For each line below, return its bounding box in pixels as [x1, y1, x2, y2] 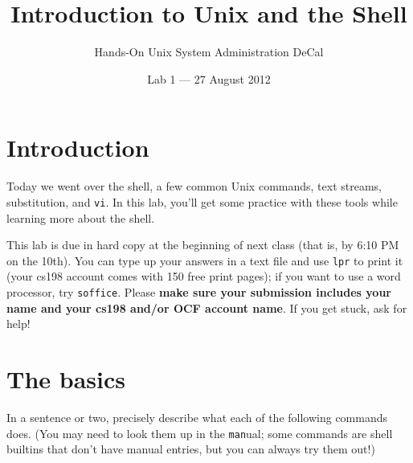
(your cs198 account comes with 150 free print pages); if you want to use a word [6, 268, 401, 285]
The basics [6, 362, 125, 395]
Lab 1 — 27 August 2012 [147, 70, 271, 87]
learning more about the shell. [6, 209, 155, 226]
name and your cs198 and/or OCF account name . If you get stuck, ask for [6, 299, 407, 316]
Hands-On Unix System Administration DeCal [94, 43, 324, 60]
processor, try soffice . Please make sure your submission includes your [6, 283, 392, 300]
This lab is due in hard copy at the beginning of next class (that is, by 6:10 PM [6, 236, 399, 253]
